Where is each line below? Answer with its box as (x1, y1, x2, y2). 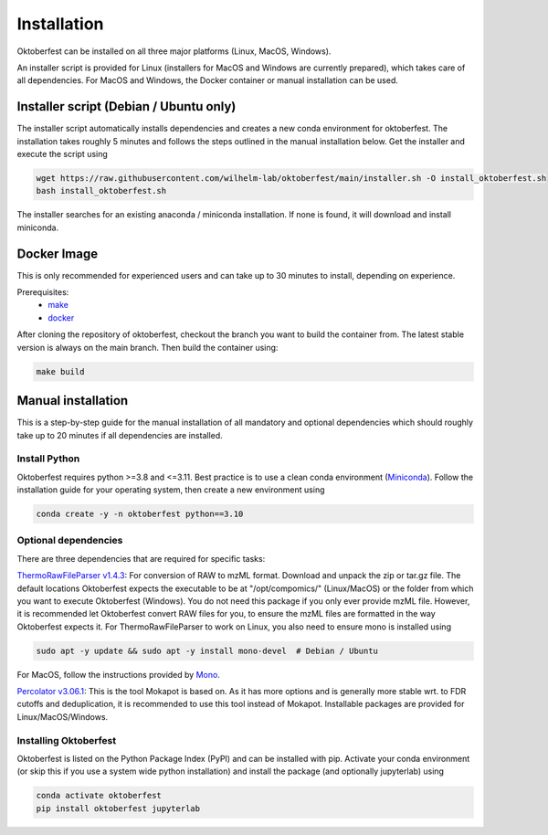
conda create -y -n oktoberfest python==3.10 (36, 509, 244, 520)
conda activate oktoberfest (36, 790, 162, 801)
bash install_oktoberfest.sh (36, 185, 167, 196)
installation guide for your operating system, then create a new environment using (16, 484, 325, 495)
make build (36, 366, 85, 376)
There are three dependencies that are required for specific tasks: (16, 553, 266, 564)
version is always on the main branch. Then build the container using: (16, 342, 279, 353)
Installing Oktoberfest (16, 734, 117, 746)
